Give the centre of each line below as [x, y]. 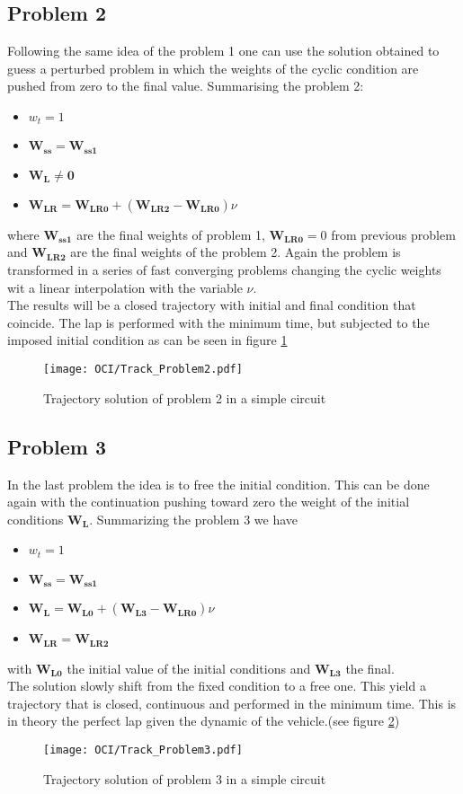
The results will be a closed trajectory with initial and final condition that [212, 305]
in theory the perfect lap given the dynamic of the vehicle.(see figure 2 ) [204, 721]
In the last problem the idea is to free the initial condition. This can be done [218, 484]
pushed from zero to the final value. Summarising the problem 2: [186, 86]
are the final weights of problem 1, [171, 234]
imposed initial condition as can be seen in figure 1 [147, 340]
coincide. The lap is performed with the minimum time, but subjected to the [218, 322]
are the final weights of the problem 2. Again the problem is [236, 252]
